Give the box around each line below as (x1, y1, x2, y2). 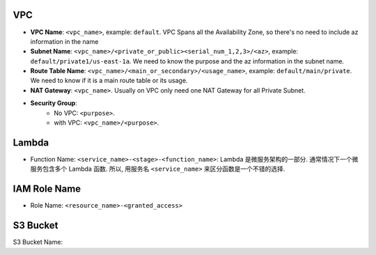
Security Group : (30, 99, 78, 107)
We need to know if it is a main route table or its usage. (30, 77, 188, 85)
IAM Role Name (13, 183, 81, 195)
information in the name (30, 37, 99, 45)
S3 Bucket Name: (13, 238, 63, 247)
